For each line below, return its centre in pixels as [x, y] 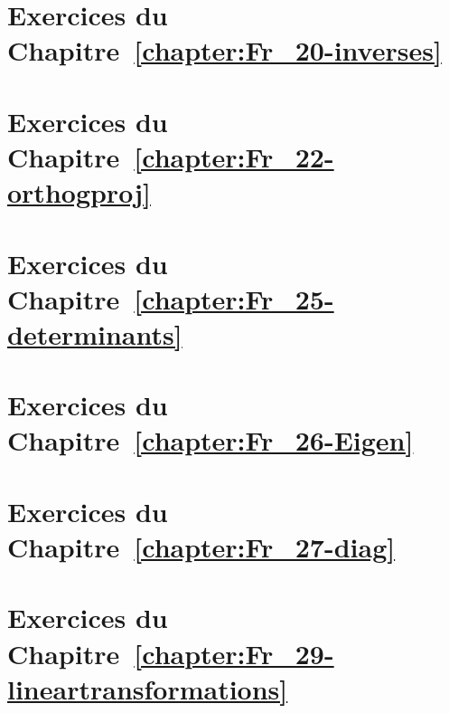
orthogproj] [79, 192]
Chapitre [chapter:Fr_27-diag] [201, 547]
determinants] [95, 333]
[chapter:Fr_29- [234, 653]
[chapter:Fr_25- [234, 298]
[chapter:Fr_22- [234, 156]
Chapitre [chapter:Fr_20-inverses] [224, 50]
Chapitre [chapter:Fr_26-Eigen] [210, 440]
